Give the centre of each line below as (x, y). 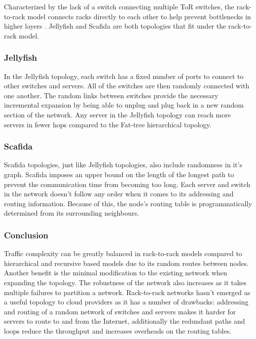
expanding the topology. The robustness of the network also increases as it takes (125, 282)
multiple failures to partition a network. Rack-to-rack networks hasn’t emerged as (127, 292)
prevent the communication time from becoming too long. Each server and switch (127, 184)
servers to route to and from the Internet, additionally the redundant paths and (125, 321)
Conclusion (26, 235)
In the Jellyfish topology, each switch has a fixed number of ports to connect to (124, 76)
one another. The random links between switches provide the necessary (111, 95)
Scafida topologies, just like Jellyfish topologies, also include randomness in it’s (123, 165)
